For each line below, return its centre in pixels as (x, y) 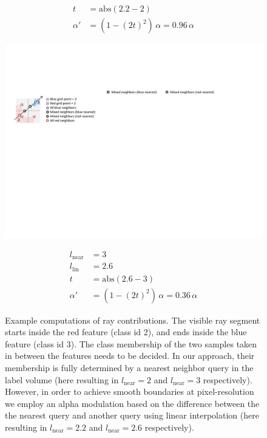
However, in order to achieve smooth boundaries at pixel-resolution (130, 391)
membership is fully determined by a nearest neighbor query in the (129, 368)
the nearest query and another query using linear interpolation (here (132, 415)
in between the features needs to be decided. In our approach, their (130, 356)
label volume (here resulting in (62, 379)
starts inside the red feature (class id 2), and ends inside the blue (126, 332)
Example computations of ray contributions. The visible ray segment (133, 320)
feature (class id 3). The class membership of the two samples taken (131, 343)
